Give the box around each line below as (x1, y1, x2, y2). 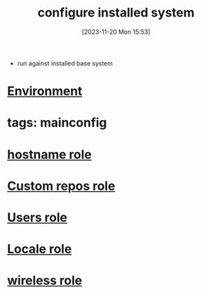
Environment (7, 84, 83, 99)
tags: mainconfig (7, 115, 107, 130)
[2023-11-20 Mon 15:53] (82, 28, 151, 36)
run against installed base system (17, 59, 113, 67)
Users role (7, 209, 68, 225)
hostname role (7, 146, 92, 162)
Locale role (7, 242, 73, 257)
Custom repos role (7, 178, 115, 194)
